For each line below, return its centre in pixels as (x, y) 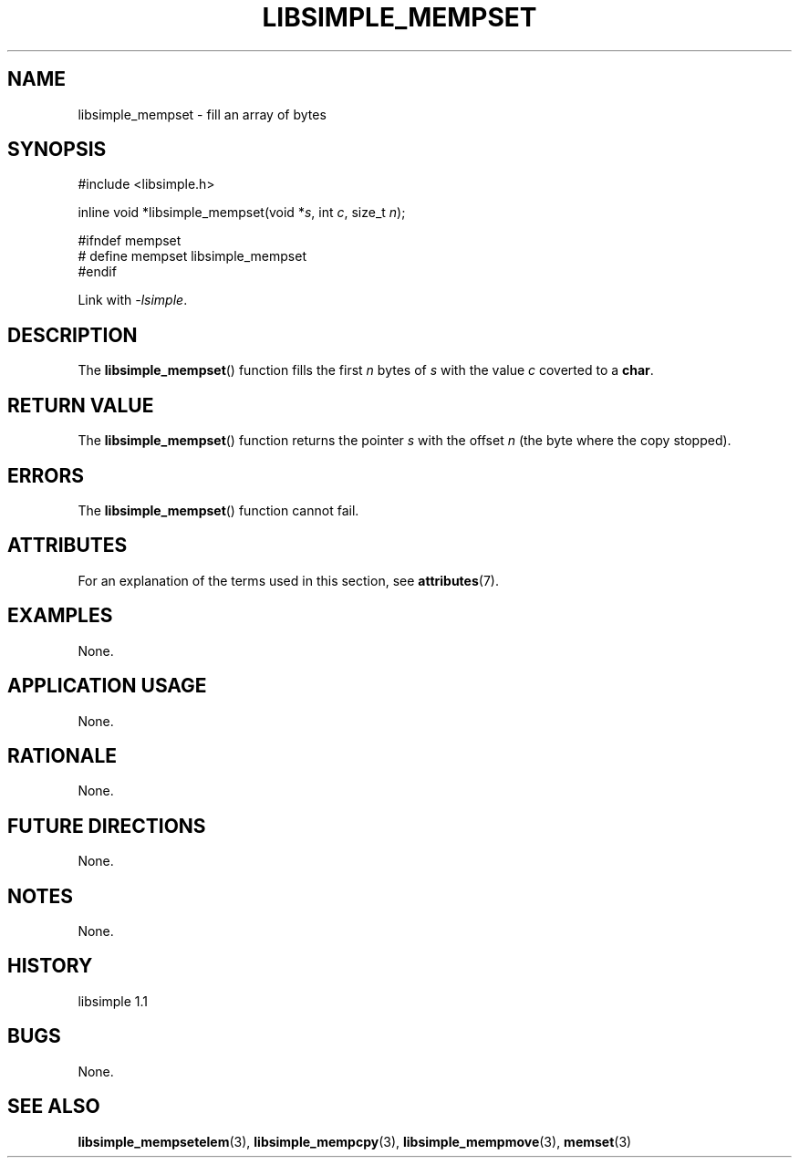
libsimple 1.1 (113, 1001)
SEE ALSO (54, 1107)
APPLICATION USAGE (107, 686)
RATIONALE (62, 755)
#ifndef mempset (130, 241)
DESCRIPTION (73, 335)
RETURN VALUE (81, 405)
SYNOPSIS (57, 150)
